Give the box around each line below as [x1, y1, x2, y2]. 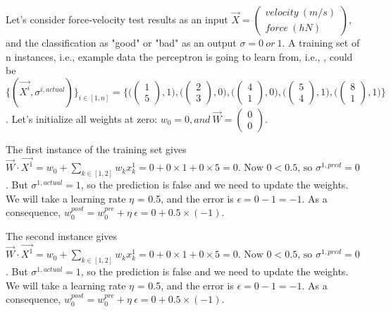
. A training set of [282, 35, 360, 49]
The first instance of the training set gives [6, 141, 187, 156]
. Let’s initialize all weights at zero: [6, 111, 158, 126]
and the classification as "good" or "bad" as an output [6, 35, 237, 49]
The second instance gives [6, 228, 118, 243]
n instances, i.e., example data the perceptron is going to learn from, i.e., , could [6, 49, 353, 64]
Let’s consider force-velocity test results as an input [6, 12, 228, 26]
